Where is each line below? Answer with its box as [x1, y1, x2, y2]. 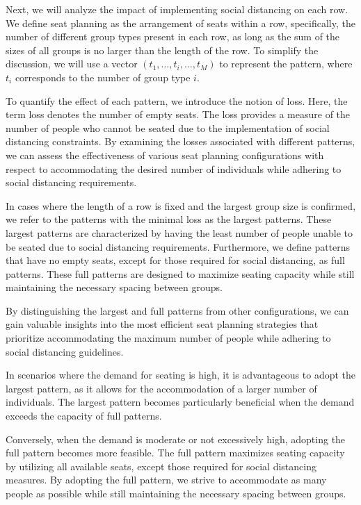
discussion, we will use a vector [6, 56, 138, 71]
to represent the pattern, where [219, 56, 353, 71]
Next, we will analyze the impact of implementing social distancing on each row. [6, 2, 348, 16]
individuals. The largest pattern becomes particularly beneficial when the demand [6, 395, 355, 409]
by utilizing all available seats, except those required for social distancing [6, 458, 316, 473]
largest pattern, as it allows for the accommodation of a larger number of [6, 381, 317, 395]
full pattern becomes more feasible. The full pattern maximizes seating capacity [6, 445, 345, 460]
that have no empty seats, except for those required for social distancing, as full [6, 253, 345, 267]
